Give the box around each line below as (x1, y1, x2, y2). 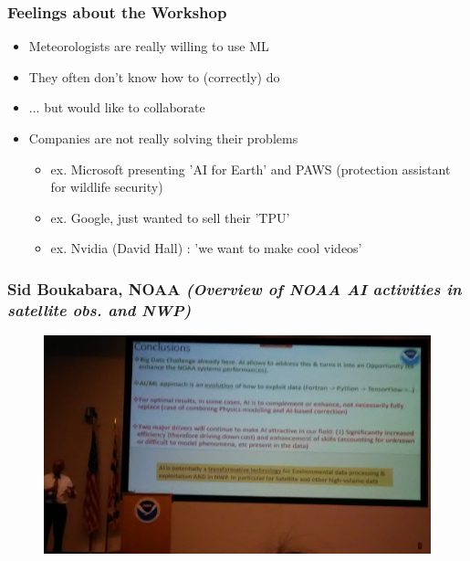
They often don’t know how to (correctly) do (28, 67, 280, 86)
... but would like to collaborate (28, 98, 205, 117)
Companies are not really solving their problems (28, 129, 298, 147)
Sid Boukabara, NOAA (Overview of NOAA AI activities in (7, 277, 462, 300)
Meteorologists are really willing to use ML (28, 37, 269, 56)
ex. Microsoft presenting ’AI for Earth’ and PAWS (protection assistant (50, 159, 451, 178)
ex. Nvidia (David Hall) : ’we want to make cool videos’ (50, 238, 362, 258)
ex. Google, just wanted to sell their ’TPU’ (50, 207, 290, 227)
